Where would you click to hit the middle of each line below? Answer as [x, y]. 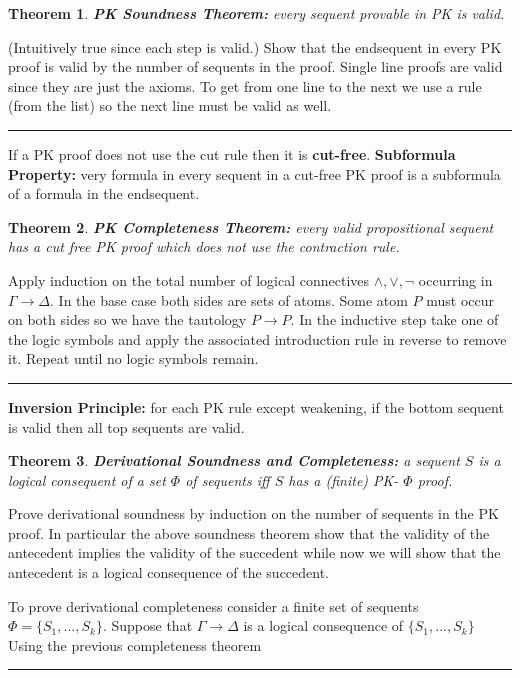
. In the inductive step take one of [394, 319]
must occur [460, 299]
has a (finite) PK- [343, 479]
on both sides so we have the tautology [127, 319]
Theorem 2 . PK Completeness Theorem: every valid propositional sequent [251, 226]
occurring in [455, 279]
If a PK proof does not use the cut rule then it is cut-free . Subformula [232, 153]
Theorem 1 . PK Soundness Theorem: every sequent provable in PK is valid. [256, 13]
